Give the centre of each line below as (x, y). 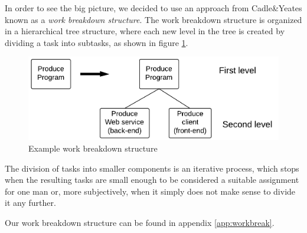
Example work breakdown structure (93, 148)
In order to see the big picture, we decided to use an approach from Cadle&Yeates (153, 8)
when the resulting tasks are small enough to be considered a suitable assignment (152, 180)
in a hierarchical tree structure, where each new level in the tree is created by (145, 31)
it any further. (30, 203)
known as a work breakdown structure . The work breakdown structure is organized (153, 19)
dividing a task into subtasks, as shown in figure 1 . (97, 42)
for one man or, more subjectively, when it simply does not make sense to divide (150, 191)
